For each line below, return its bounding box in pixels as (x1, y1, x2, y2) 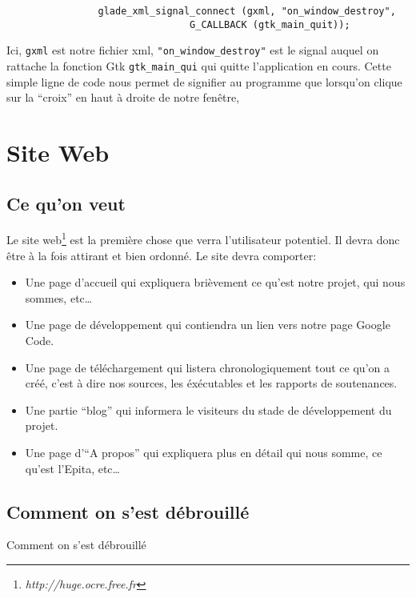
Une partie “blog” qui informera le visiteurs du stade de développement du (25, 401, 392, 418)
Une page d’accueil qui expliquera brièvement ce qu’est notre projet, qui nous (25, 274, 406, 291)
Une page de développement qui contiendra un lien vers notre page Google (25, 316, 390, 333)
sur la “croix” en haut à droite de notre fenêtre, (6, 89, 240, 106)
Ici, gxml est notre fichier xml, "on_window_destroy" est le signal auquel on (6, 42, 379, 58)
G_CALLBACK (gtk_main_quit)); (190, 18, 350, 30)
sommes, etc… (25, 289, 93, 306)
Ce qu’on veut (6, 191, 126, 215)
